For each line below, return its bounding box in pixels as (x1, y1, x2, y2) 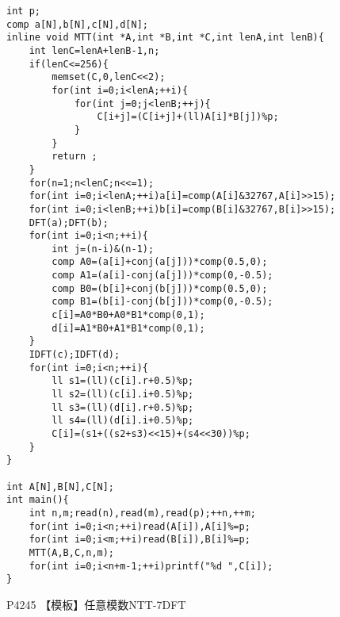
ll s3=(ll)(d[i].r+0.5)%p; (52, 401, 194, 413)
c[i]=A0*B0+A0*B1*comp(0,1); (52, 309, 205, 321)
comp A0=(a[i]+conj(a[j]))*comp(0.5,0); (52, 256, 268, 268)
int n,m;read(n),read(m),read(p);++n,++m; (29, 507, 256, 519)
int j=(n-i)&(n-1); (52, 243, 155, 255)
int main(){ (6, 494, 69, 506)
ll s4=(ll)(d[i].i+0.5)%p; (52, 415, 194, 427)
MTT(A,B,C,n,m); (29, 546, 115, 558)
